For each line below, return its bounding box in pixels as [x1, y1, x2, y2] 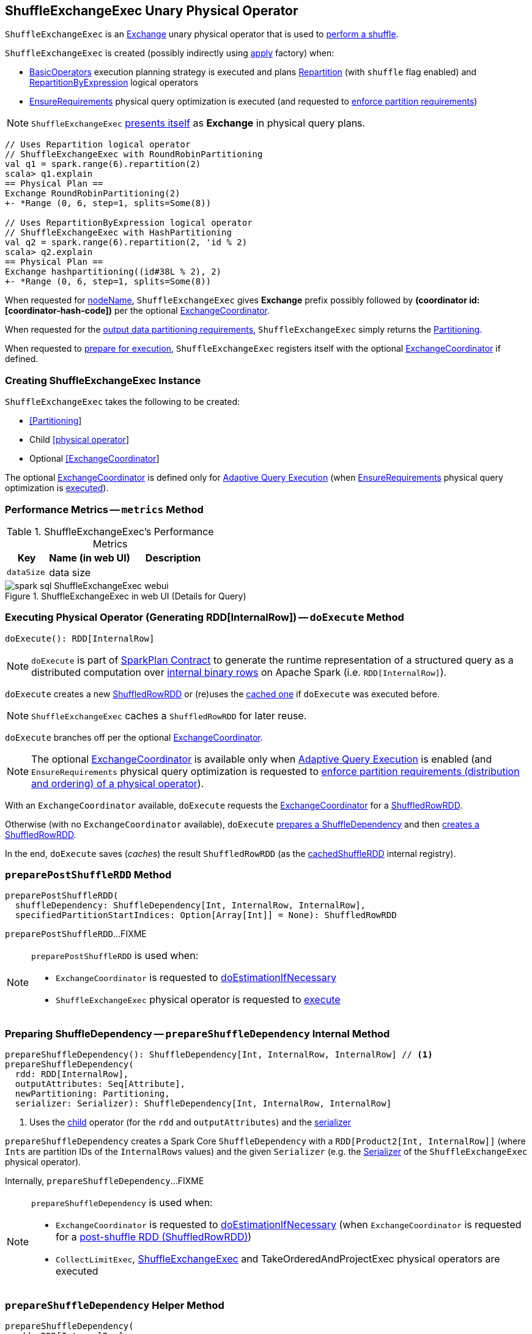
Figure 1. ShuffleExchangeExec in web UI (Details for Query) [5, 590, 246, 601]
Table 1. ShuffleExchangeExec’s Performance [6, 525, 214, 538]
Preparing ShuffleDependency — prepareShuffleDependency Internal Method [5, 1027, 390, 1040]
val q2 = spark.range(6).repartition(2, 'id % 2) [5, 237, 248, 248]
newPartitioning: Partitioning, [15, 1089, 170, 1099]
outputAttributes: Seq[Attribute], [15, 1079, 186, 1089]
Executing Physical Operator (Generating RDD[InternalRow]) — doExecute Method [5, 611, 404, 624]
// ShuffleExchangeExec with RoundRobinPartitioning [5, 149, 263, 160]
